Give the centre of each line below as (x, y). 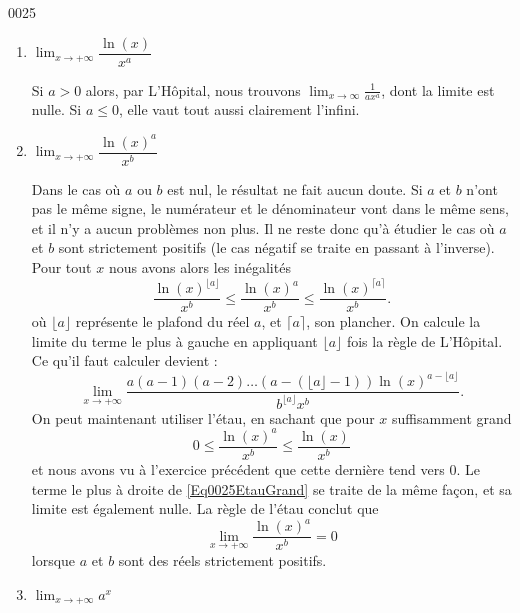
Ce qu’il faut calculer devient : (124, 360)
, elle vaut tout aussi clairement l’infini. (239, 109)
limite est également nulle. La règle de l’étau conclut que (205, 508)
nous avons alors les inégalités (199, 267)
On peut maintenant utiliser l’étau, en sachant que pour (203, 417)
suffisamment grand (452, 417)
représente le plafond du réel (162, 321)
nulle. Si (56, 109)
